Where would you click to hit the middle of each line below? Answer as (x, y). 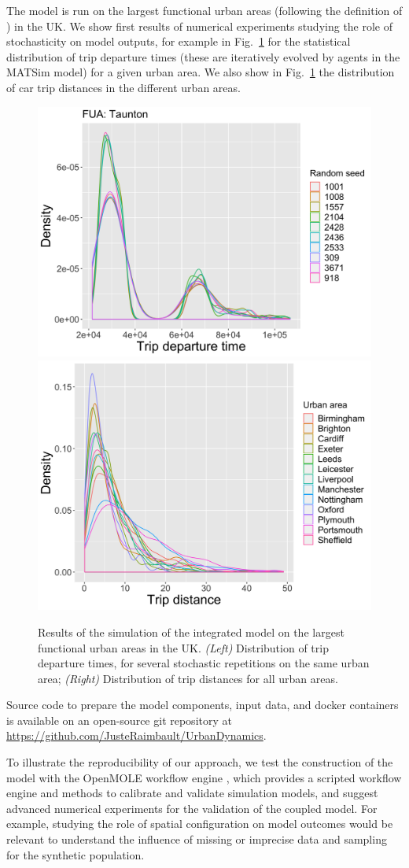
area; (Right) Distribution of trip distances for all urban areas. (188, 678)
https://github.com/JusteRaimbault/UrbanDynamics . (136, 735)
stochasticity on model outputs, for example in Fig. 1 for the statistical (179, 41)
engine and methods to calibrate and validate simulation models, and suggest (192, 793)
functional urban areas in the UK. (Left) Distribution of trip (183, 647)
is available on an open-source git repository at (119, 720)
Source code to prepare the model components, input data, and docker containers (203, 705)
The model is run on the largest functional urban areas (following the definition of (204, 10)
